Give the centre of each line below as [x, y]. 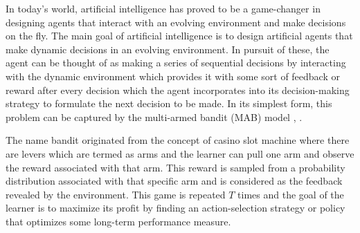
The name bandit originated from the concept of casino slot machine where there [178, 140]
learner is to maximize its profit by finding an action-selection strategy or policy [175, 208]
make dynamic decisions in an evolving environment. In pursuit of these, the [168, 49]
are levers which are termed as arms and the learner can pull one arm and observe [180, 153]
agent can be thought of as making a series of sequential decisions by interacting [176, 63]
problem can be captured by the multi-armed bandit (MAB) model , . [154, 116]
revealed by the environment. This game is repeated [116, 194]
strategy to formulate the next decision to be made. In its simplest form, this [169, 103]
